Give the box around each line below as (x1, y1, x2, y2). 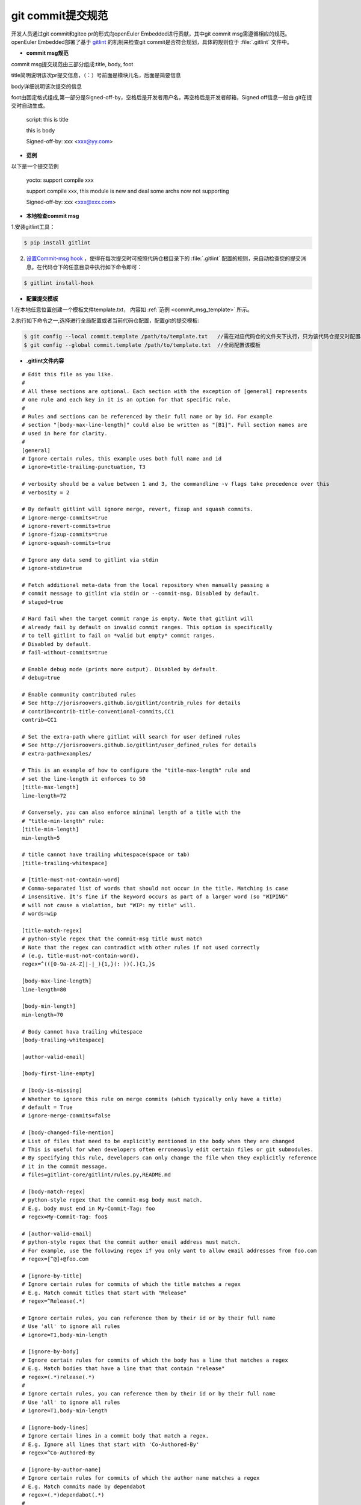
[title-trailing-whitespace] (22, 860, 108, 866)
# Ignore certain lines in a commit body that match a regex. (22, 1433, 209, 1439)
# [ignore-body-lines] (22, 1424, 89, 1431)
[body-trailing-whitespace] (22, 1036, 105, 1043)
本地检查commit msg (26, 212, 79, 219)
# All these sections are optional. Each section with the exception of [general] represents (22, 388, 307, 394)
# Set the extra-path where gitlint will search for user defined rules (22, 733, 241, 740)
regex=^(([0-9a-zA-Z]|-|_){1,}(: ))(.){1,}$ (22, 961, 156, 967)
